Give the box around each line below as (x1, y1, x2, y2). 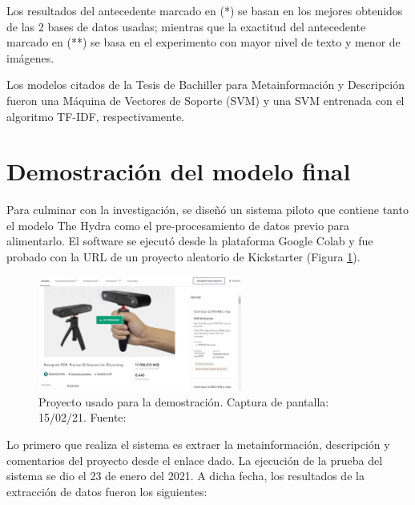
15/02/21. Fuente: (38, 409, 127, 426)
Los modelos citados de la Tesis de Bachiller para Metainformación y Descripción (6, 76, 405, 93)
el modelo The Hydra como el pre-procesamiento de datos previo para (6, 216, 350, 233)
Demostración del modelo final (6, 155, 351, 188)
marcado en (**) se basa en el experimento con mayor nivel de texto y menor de (6, 34, 401, 50)
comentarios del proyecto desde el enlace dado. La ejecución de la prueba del (6, 451, 383, 468)
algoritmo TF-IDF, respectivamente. (6, 107, 184, 124)
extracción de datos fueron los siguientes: (6, 483, 207, 499)
